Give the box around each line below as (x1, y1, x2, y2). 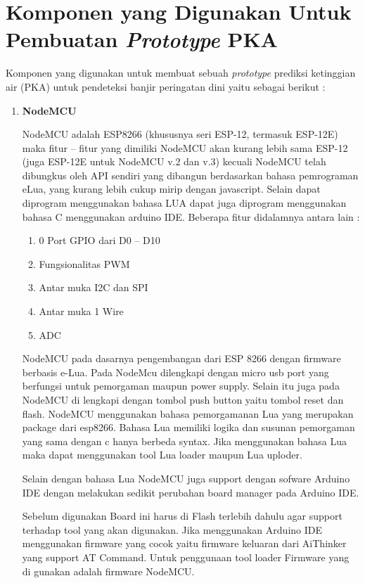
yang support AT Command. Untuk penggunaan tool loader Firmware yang (22, 549, 350, 564)
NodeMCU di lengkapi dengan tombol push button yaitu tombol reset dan (22, 392, 344, 406)
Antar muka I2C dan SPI (39, 280, 148, 295)
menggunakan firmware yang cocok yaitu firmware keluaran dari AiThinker (22, 536, 347, 551)
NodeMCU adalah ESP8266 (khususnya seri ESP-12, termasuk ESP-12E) (22, 127, 338, 141)
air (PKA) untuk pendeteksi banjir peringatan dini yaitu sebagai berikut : (6, 79, 326, 94)
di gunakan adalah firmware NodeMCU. (22, 563, 195, 578)
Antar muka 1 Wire (39, 304, 124, 319)
